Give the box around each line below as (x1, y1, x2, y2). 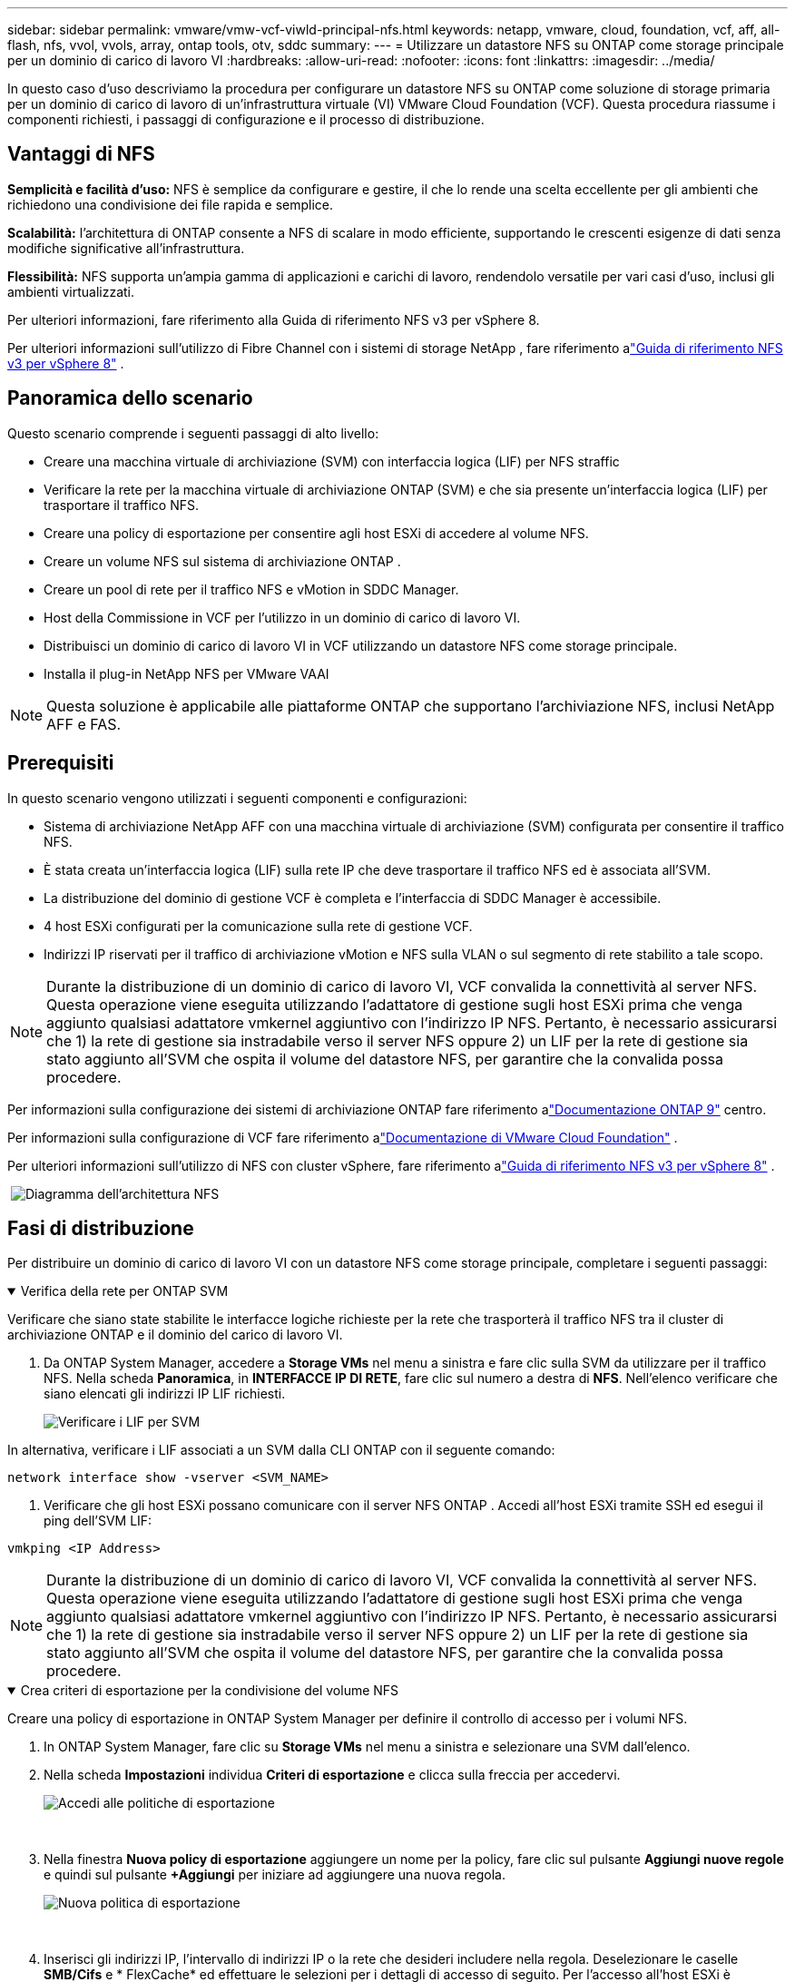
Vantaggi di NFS (7, 142, 155, 166)
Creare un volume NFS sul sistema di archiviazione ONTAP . (44, 553, 401, 569)
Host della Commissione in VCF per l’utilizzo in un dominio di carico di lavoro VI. (44, 609, 521, 625)
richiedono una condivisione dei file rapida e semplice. (7, 196, 334, 212)
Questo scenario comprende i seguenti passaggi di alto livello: (7, 425, 379, 441)
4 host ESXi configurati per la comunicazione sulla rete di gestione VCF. (44, 917, 473, 934)
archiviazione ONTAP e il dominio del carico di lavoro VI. (7, 1327, 343, 1343)
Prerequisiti (7, 751, 114, 775)
